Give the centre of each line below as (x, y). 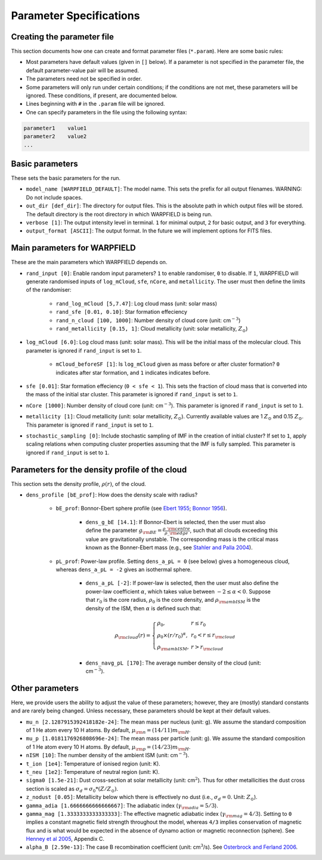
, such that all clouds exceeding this (234, 530)
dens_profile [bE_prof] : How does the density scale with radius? (112, 495)
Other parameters (45, 688)
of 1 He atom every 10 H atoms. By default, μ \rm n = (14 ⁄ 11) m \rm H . (108, 731)
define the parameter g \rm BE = (124, 531)
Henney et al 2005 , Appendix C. (65, 839)
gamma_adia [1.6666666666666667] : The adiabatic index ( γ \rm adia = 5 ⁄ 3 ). (122, 806)
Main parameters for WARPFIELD (74, 248)
